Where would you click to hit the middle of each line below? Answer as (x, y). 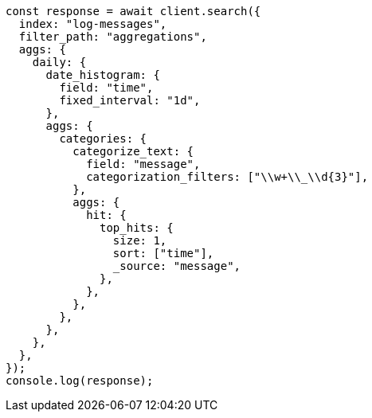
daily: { (59, 62)
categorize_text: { (133, 151)
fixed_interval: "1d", (130, 100)
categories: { (103, 139)
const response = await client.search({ (133, 11)
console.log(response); (80, 381)
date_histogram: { (103, 75)
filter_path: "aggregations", (113, 37)
